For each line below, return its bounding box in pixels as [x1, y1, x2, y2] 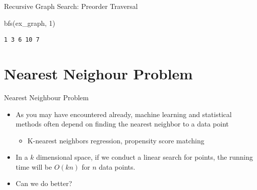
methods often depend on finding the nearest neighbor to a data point [15, 119, 229, 129]
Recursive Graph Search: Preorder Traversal [4, 1, 138, 11]
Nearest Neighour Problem [4, 63, 193, 83]
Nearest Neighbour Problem [4, 92, 89, 102]
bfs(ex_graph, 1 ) [4, 17, 56, 28]
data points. [99, 161, 135, 172]
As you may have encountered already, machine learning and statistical [15, 109, 232, 119]
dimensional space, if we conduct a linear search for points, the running [36, 152, 253, 162]
